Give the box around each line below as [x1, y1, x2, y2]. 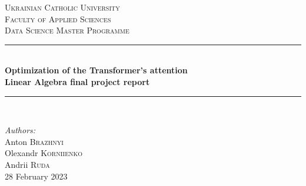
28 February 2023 [5, 170, 68, 182]
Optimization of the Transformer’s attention [5, 64, 188, 76]
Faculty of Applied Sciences [5, 12, 111, 25]
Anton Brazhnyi [5, 135, 64, 147]
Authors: [5, 124, 36, 136]
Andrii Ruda [5, 158, 50, 170]
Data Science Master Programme [5, 24, 129, 36]
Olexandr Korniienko [5, 147, 83, 159]
